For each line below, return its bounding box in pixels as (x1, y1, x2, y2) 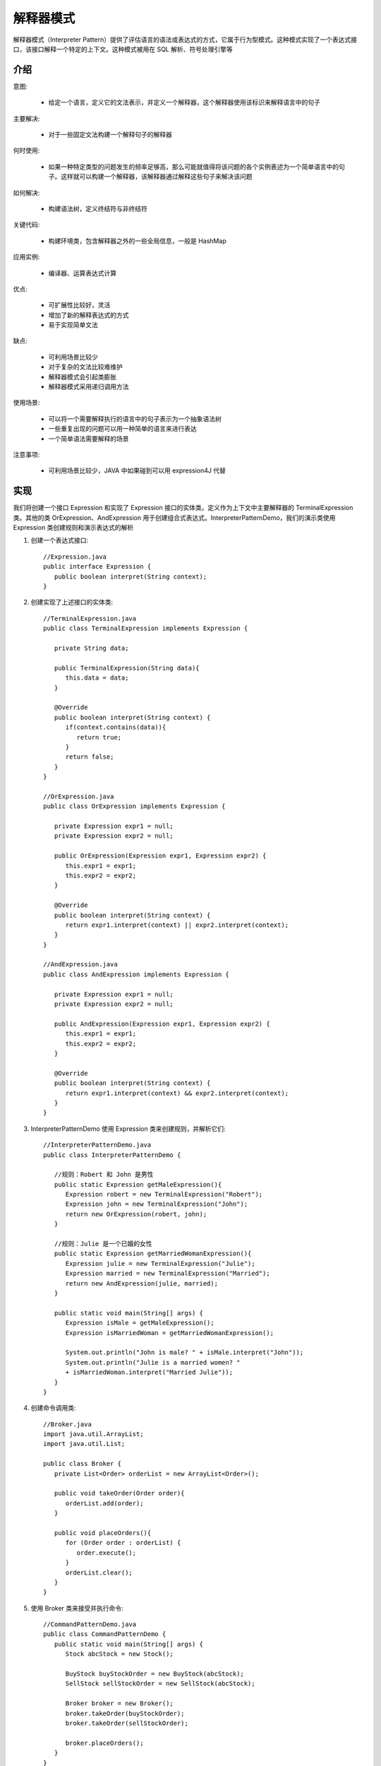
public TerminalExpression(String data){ (54, 664, 200, 672)
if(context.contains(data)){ (65, 723, 167, 731)
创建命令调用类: (30, 1404, 77, 1412)
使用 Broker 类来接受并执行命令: (30, 1604, 123, 1612)
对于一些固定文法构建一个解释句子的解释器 (48, 131, 172, 139)
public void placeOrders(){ (54, 1529, 152, 1536)
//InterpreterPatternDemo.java (43, 1141, 152, 1149)
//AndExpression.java (43, 961, 118, 968)
